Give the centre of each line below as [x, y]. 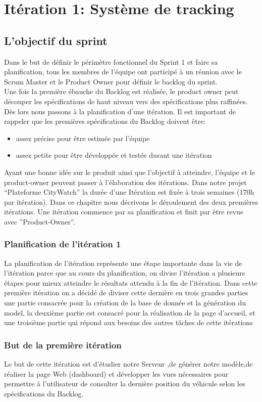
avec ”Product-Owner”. [40, 221]
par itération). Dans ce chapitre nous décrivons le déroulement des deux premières [131, 202]
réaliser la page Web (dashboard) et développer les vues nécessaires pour [116, 373]
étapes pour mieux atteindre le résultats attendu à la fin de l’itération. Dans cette [131, 282]
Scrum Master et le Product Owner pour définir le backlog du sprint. [111, 81]
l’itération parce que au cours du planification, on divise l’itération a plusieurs [125, 273]
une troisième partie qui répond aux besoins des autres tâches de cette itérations [128, 322]
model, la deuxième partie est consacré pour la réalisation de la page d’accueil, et [130, 312]
